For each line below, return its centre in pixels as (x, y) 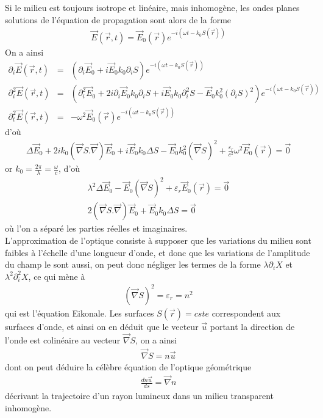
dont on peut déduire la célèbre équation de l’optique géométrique (128, 366)
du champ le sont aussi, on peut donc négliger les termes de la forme (133, 264)
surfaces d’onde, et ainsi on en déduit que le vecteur (102, 326)
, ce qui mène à (57, 276)
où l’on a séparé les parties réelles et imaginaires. (96, 228)
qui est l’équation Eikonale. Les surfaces (80, 313)
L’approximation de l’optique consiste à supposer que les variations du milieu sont (158, 240)
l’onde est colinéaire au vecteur (63, 339)
